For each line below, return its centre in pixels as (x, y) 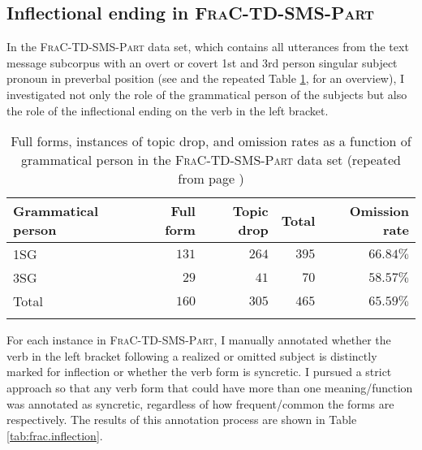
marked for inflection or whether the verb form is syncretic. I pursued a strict (199, 372)
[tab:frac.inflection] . (55, 435)
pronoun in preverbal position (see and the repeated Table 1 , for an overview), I (206, 78)
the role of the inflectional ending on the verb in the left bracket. (168, 110)
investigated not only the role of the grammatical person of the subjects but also (207, 94)
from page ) (211, 179)
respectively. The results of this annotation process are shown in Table (182, 420)
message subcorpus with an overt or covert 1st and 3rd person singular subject (202, 62)
